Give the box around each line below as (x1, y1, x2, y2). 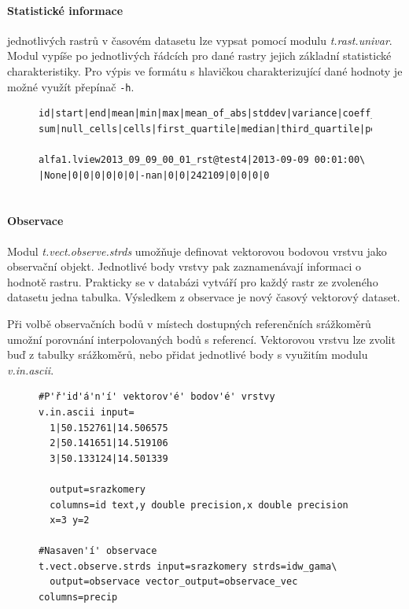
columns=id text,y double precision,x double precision (50, 499, 348, 511)
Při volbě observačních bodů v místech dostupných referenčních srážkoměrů (7, 315, 371, 331)
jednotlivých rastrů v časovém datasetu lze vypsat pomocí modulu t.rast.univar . (7, 31, 392, 48)
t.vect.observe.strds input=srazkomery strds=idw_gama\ (39, 560, 337, 572)
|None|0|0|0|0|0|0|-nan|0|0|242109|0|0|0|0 (39, 169, 270, 181)
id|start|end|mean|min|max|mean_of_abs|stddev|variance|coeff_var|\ (39, 108, 405, 120)
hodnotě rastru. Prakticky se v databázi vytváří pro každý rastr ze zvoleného (7, 273, 378, 290)
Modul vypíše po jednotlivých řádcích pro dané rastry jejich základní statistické (7, 47, 392, 64)
